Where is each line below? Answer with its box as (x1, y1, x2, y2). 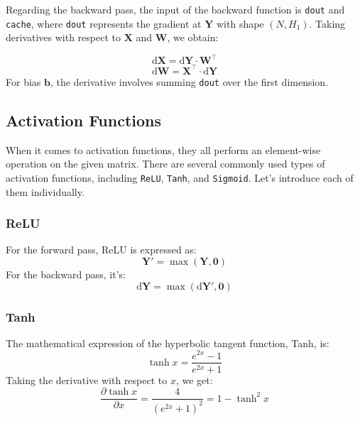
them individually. (6, 184, 84, 199)
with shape (217, 16, 264, 31)
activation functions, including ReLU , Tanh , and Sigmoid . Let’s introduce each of (6, 170, 354, 185)
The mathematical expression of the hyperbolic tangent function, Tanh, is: (6, 335, 329, 350)
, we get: (175, 372, 213, 387)
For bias (6, 74, 41, 89)
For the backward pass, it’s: (6, 267, 126, 282)
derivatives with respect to (6, 30, 121, 45)
